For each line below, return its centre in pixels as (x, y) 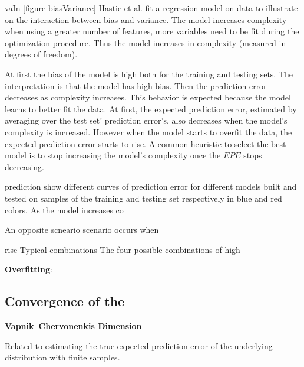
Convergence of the (65, 301)
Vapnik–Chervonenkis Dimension (73, 326)
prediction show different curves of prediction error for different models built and (151, 186)
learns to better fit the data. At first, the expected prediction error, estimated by (151, 108)
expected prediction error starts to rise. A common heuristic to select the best (146, 143)
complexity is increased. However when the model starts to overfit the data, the (148, 131)
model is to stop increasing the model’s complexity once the (113, 155)
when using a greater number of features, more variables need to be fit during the (152, 31)
